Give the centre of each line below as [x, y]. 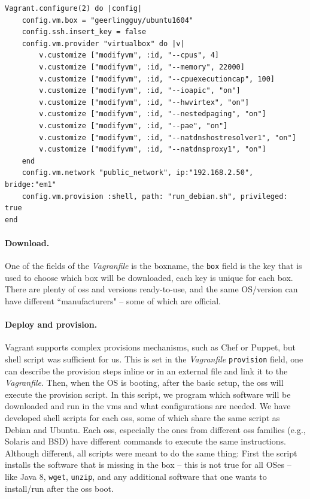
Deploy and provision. [51, 324]
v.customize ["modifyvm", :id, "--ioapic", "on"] [140, 91]
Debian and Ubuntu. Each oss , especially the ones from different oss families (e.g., [155, 429]
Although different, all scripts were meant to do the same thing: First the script [151, 453]
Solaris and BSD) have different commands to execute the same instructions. [145, 441]
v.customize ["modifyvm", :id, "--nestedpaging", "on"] [153, 114]
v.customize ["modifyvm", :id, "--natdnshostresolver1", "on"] [168, 137]
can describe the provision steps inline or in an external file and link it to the [146, 371]
